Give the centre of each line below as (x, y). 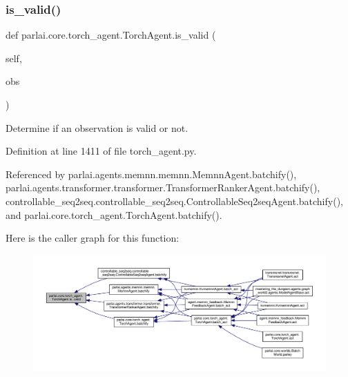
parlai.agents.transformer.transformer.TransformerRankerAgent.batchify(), (163, 187)
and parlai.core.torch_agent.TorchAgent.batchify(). (114, 214)
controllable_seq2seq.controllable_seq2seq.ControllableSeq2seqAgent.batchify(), (174, 201)
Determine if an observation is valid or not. (97, 127)
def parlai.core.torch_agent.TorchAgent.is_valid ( (111, 35)
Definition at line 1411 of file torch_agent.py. (101, 151)
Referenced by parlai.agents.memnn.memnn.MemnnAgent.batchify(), (151, 174)
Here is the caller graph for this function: (93, 238)
